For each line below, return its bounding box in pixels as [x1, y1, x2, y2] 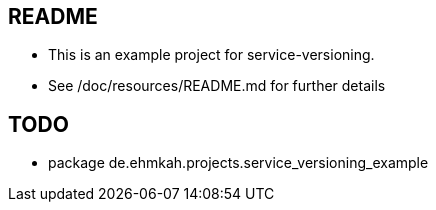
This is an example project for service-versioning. [48, 46, 375, 64]
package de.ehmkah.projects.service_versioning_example [48, 154, 429, 172]
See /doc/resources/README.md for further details [48, 77, 386, 95]
